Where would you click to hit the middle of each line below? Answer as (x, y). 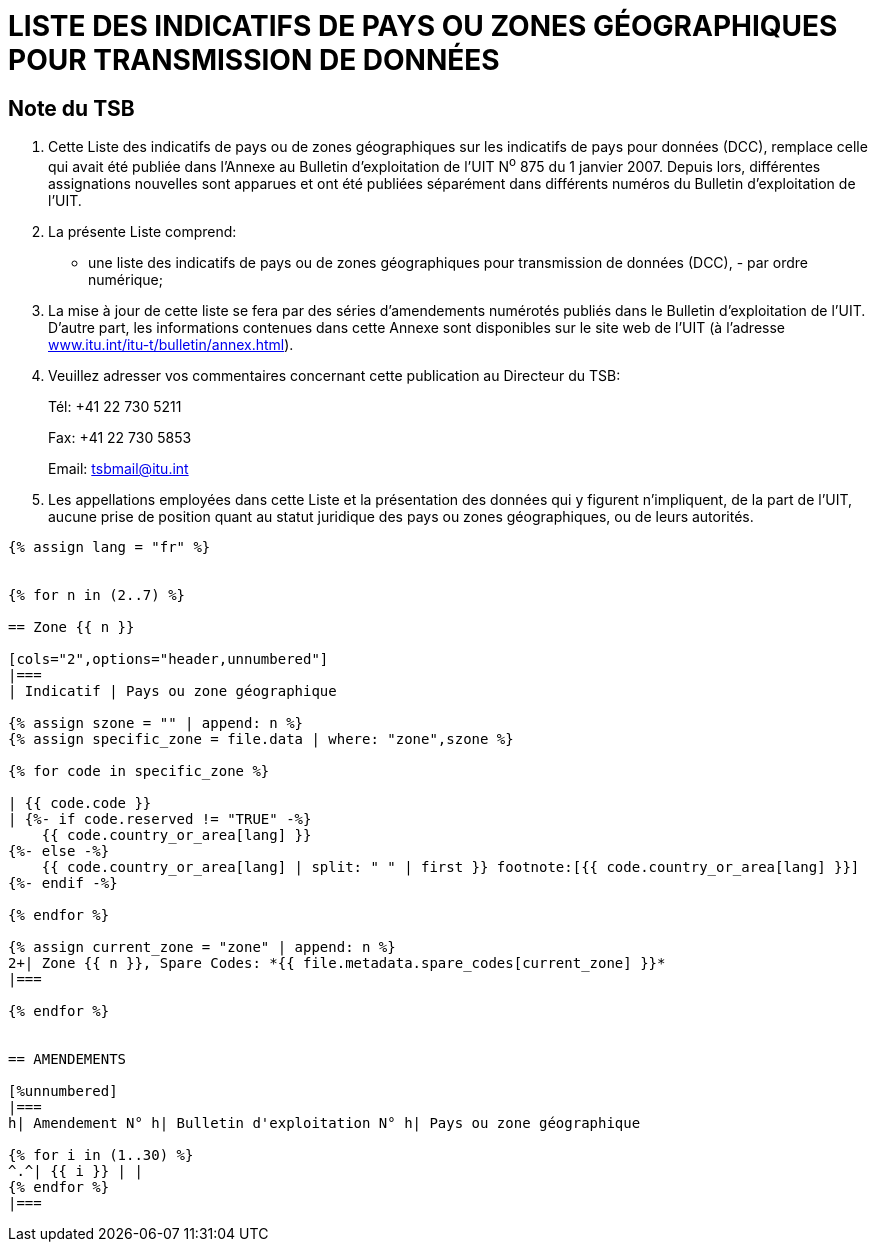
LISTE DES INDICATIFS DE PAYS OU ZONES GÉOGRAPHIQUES (423, 26)
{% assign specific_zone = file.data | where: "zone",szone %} (261, 738)
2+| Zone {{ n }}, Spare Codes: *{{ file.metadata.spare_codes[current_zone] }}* (337, 962)
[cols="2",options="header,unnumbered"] (168, 658)
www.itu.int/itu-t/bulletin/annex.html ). (171, 344)
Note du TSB (71, 108)
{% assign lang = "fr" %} (109, 546)
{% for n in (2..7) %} (97, 594)
